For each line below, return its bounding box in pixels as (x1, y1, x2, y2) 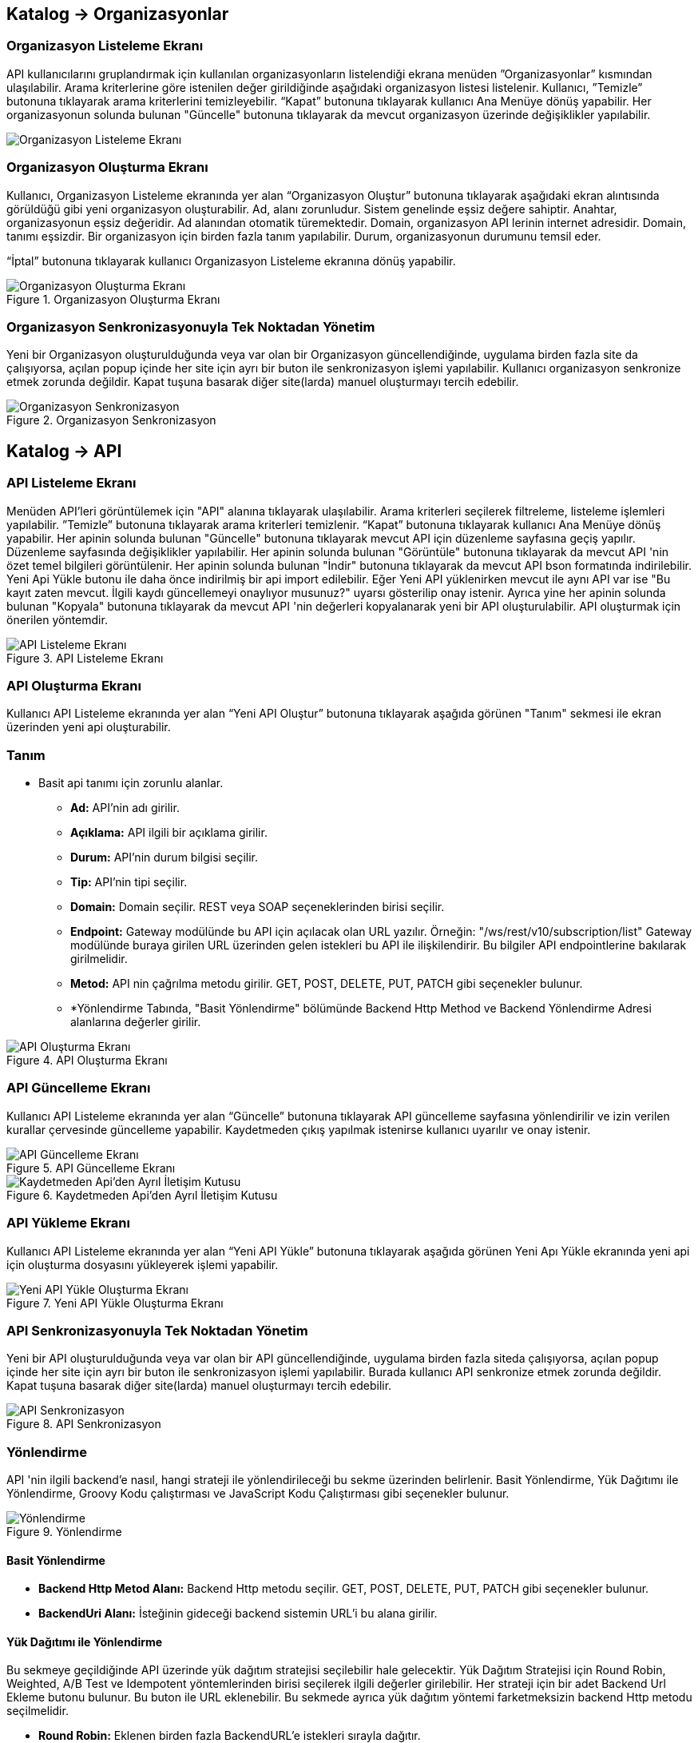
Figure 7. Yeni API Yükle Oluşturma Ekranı (6, 1295, 224, 1310)
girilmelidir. (70, 952, 128, 966)
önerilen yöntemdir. (6, 612, 108, 627)
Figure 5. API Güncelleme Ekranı (6, 1160, 176, 1175)
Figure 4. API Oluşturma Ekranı (6, 1053, 168, 1068)
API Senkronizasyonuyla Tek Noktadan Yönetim (6, 1322, 308, 1339)
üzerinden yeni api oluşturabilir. (6, 720, 171, 734)
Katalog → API (6, 440, 122, 461)
